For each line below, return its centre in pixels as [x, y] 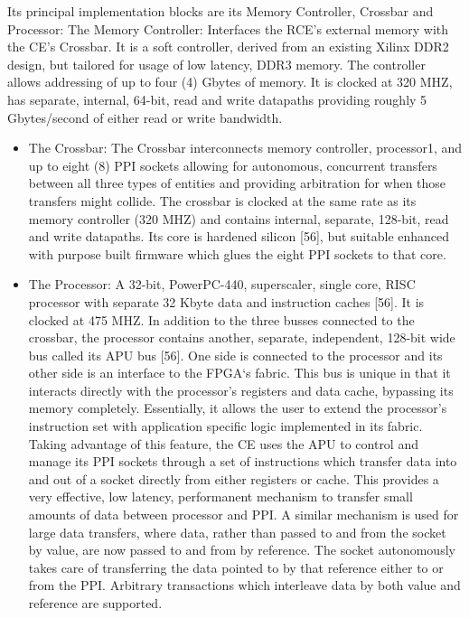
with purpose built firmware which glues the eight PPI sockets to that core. [237, 253]
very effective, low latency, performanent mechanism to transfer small [220, 496]
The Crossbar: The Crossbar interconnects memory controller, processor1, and [245, 148]
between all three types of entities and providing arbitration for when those [237, 183]
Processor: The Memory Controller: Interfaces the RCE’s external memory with [228, 28]
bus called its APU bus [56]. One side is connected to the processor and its [235, 355]
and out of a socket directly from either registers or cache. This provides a [234, 478]
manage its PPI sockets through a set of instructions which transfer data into [243, 461]
